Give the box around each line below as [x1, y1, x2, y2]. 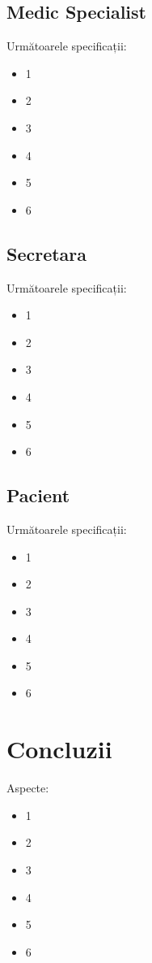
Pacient [6, 483, 70, 508]
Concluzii [6, 732, 112, 766]
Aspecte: [6, 779, 49, 796]
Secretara [6, 241, 87, 266]
